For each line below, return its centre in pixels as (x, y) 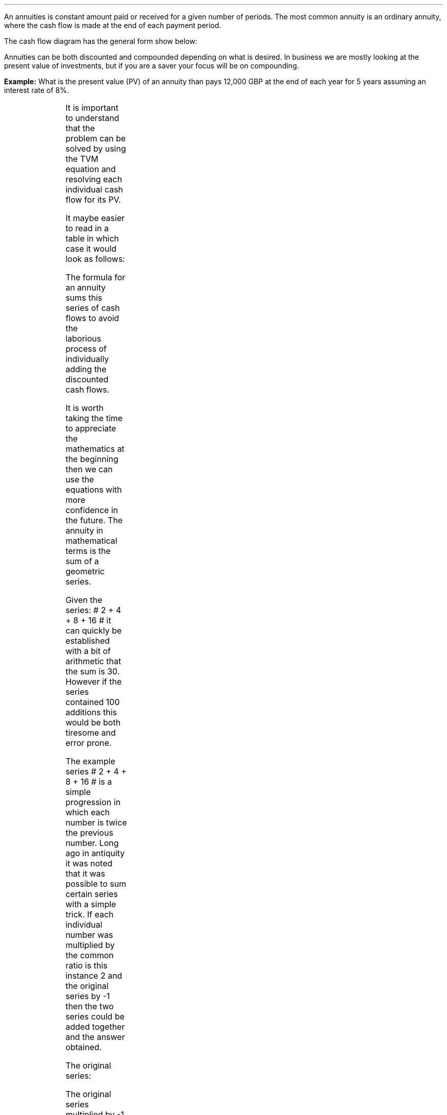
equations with (94, 490)
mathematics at (95, 449)
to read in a (87, 228)
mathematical (91, 541)
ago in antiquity (95, 853)
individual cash (94, 189)
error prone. (89, 743)
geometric (85, 571)
